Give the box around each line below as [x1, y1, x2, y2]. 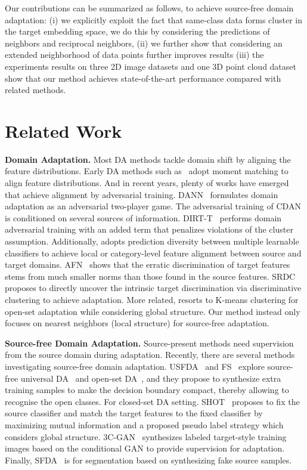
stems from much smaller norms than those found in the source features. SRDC [5, 270, 296, 282]
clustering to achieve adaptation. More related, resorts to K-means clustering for [5, 293, 299, 305]
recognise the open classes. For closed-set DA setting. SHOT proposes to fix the [5, 395, 300, 407]
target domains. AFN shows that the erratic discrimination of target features [5, 258, 290, 271]
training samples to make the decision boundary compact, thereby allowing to [5, 384, 289, 396]
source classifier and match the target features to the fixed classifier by [5, 407, 263, 419]
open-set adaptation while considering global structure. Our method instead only [5, 305, 300, 317]
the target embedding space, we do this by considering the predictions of [5, 25, 270, 38]
